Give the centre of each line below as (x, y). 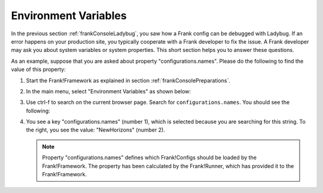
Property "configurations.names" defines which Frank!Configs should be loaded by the (150, 158)
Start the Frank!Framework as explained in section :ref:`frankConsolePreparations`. (128, 80)
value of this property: (38, 69)
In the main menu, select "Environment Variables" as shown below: (109, 91)
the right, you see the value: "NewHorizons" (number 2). (96, 130)
